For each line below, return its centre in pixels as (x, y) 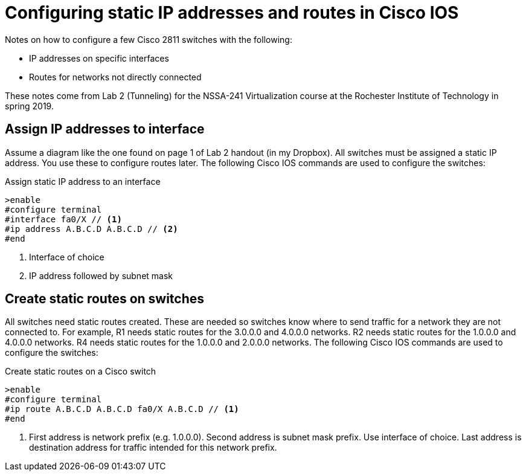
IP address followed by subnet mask (101, 275)
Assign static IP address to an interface (83, 181)
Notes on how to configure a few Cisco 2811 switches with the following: (149, 39)
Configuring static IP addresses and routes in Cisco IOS (232, 13)
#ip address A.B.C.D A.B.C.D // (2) (91, 229)
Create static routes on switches (105, 299)
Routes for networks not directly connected (115, 77)
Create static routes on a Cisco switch (81, 371)
